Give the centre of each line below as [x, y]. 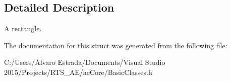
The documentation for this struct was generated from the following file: [116, 45]
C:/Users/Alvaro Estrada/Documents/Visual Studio [85, 62]
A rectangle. [23, 28]
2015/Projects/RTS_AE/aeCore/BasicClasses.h [78, 72]
